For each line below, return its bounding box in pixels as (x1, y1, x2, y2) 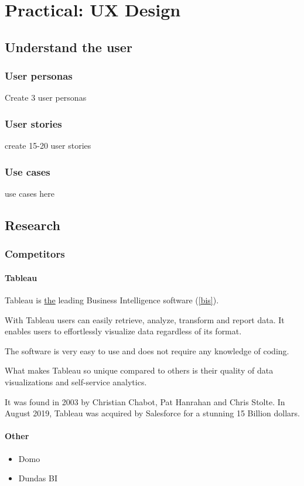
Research (5, 215, 60, 234)
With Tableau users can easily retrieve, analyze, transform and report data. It (5, 313, 285, 326)
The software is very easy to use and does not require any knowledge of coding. (5, 344, 289, 357)
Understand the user (5, 37, 132, 56)
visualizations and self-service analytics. (5, 375, 147, 388)
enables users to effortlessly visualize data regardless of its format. (5, 325, 242, 337)
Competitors (5, 247, 65, 261)
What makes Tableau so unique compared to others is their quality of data (5, 364, 274, 377)
